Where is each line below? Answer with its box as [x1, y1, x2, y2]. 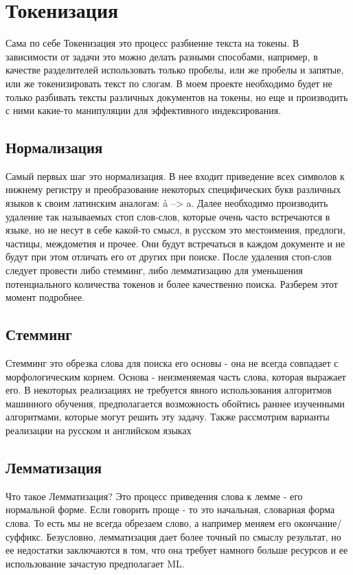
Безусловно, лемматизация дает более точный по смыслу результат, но [46, 529, 341, 543]
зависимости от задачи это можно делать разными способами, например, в [5, 49, 318, 63]
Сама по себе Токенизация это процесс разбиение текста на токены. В [5, 36, 299, 50]
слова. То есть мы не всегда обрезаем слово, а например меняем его [5, 515, 291, 530]
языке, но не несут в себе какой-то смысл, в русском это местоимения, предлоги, [5, 223, 345, 237]
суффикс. [5, 529, 43, 543]
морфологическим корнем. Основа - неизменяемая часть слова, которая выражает [5, 369, 346, 383]
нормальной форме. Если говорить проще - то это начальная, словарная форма [5, 502, 335, 517]
